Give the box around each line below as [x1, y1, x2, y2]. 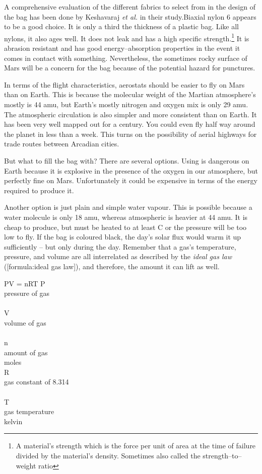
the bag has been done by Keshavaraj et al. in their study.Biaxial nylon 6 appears [4, 11, 256, 22]
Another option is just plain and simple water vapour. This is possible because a [4, 202, 252, 212]
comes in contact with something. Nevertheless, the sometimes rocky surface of [4, 52, 247, 63]
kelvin [4, 416, 23, 426]
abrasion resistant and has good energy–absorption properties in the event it [4, 43, 240, 53]
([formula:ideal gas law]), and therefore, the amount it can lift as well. [4, 261, 220, 271]
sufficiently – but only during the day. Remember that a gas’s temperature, [4, 241, 236, 252]
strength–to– [203, 450, 242, 460]
